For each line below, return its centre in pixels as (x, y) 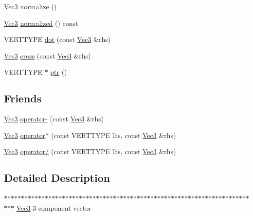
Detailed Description (57, 178)
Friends (23, 98)
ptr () (59, 72)
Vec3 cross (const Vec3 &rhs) (47, 55)
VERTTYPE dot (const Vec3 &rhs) (57, 39)
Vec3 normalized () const (41, 23)
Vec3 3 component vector (54, 207)
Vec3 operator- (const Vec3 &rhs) (54, 119)
